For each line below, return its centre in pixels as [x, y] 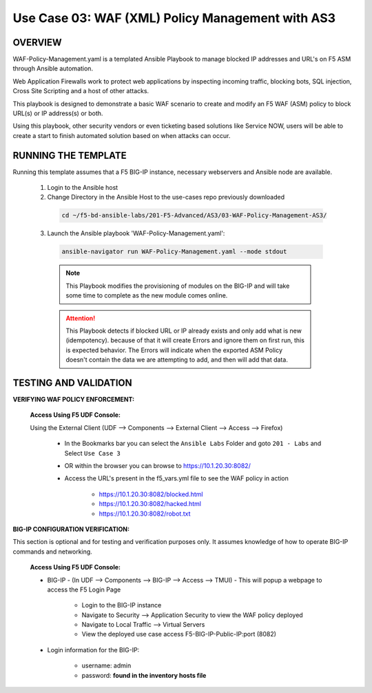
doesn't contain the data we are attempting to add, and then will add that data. [177, 360]
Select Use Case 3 [92, 453]
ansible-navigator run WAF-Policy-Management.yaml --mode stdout [174, 252]
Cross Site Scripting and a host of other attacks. [81, 91]
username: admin [106, 665]
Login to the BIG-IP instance [122, 605]
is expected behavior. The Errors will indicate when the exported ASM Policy [174, 350]
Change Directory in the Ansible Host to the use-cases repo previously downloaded [166, 197]
